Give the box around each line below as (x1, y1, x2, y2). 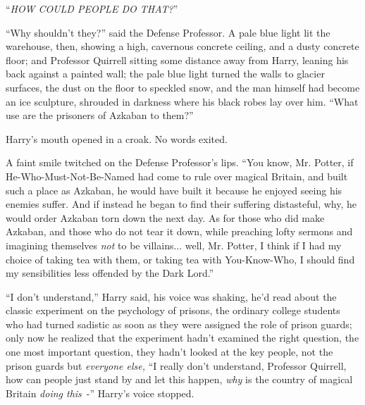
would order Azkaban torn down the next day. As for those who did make (6, 210, 325, 225)
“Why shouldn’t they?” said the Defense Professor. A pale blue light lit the (6, 25, 330, 39)
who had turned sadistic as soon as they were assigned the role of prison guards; (6, 316, 352, 331)
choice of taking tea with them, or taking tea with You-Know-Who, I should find (6, 251, 355, 266)
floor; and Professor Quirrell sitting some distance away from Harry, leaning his (6, 52, 349, 67)
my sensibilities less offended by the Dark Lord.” (6, 266, 214, 280)
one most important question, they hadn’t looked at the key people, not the (6, 344, 333, 359)
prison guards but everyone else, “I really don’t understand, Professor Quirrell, (6, 358, 347, 373)
